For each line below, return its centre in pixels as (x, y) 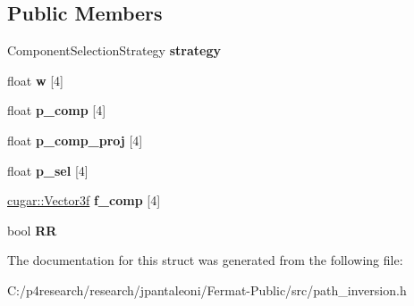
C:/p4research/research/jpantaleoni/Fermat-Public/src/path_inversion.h (207, 289)
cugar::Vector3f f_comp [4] (84, 200)
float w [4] (35, 80)
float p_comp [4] (57, 110)
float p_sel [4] (48, 170)
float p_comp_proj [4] (75, 140)
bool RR (32, 230)
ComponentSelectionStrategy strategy (114, 50)
